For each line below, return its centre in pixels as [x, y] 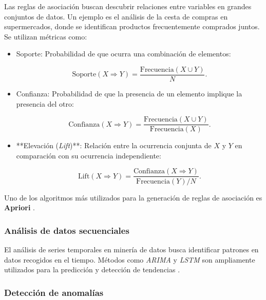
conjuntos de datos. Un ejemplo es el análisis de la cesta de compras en [116, 16]
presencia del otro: [45, 103]
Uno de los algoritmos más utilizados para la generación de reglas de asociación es [133, 197]
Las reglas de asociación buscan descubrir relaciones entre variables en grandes [128, 6]
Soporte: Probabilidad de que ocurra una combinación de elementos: [123, 54]
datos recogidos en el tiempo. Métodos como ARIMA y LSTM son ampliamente [130, 259]
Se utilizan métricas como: [46, 36]
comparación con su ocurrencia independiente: [89, 155]
